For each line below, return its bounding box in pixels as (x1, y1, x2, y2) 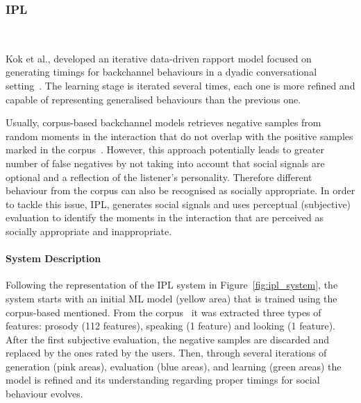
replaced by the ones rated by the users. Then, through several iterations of (6, 345, 327, 360)
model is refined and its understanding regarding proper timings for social (6, 372, 320, 387)
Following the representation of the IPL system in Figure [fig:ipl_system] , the (6, 277, 338, 292)
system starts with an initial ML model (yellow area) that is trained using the (6, 291, 337, 305)
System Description (6, 251, 101, 266)
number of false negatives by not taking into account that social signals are (6, 155, 325, 170)
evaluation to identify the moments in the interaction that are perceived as (6, 210, 324, 225)
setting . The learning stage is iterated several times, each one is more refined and (6, 78, 355, 92)
